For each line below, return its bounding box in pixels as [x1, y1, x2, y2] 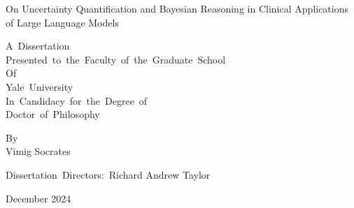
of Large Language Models [6, 15, 119, 29]
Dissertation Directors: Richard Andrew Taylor [6, 167, 211, 181]
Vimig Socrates [6, 144, 71, 158]
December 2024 [6, 191, 71, 205]
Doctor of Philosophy [6, 107, 100, 121]
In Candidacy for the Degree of [6, 93, 148, 107]
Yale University [6, 79, 73, 94]
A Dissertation [6, 38, 70, 53]
